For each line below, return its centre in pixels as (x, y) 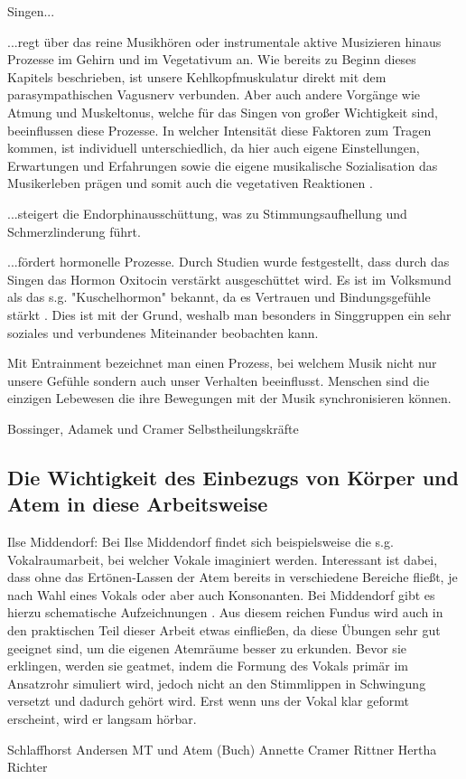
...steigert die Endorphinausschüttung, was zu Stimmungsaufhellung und (207, 213)
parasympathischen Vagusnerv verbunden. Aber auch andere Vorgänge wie (214, 94)
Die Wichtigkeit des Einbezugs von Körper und (233, 477)
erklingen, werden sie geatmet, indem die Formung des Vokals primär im (208, 666)
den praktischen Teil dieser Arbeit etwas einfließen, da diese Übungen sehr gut (224, 630)
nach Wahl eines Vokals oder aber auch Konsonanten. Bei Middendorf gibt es (221, 594)
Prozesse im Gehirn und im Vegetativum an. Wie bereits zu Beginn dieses (212, 59)
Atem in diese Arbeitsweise (138, 504)
